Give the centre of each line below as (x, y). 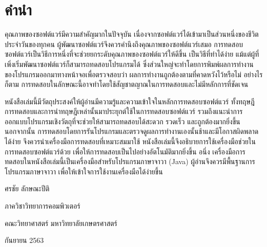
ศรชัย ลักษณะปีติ (27, 188)
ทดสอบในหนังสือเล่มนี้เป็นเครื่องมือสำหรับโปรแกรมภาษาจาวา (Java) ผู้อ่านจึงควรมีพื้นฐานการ (130, 161)
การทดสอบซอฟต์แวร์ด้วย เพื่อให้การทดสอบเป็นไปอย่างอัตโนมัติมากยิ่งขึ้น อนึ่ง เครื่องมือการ (125, 151)
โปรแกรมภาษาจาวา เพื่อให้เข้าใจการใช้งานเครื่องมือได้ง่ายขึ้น (84, 171)
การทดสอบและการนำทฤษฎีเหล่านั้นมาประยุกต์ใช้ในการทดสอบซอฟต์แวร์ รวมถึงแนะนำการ (124, 111)
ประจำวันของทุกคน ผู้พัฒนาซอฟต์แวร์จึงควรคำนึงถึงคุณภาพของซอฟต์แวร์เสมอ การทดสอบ (124, 44)
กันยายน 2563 (24, 240)
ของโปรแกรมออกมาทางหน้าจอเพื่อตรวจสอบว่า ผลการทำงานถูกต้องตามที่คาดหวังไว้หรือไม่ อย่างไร (134, 74)
